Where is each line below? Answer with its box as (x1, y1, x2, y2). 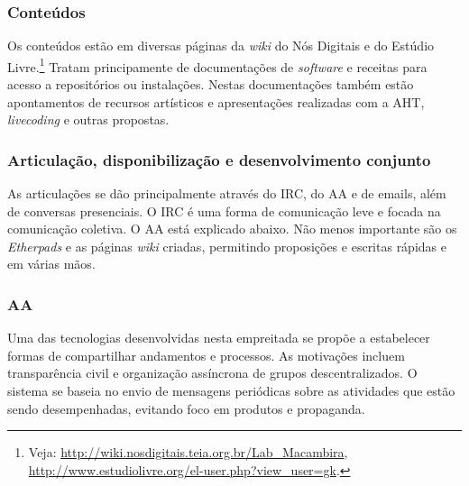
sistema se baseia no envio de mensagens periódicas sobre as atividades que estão (7, 381, 455, 400)
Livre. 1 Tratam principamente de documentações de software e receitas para (7, 54, 428, 76)
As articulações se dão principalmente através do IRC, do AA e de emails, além (7, 184, 446, 203)
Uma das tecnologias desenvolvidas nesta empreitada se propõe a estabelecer (7, 328, 430, 347)
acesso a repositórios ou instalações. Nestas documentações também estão (7, 75, 414, 94)
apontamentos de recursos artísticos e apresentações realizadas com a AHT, (7, 92, 425, 111)
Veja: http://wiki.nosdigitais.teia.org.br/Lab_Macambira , (28, 443, 348, 462)
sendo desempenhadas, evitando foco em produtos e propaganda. (7, 399, 365, 417)
